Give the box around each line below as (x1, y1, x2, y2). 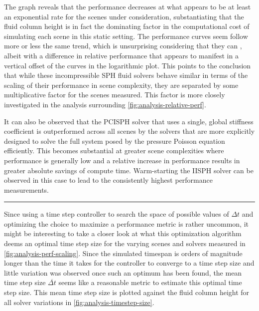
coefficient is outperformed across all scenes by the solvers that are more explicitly (4, 126, 255, 136)
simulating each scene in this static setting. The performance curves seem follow (4, 30, 248, 41)
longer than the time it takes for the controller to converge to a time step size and (4, 258, 255, 268)
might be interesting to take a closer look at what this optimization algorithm (4, 228, 242, 239)
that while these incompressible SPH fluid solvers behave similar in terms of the (4, 70, 248, 80)
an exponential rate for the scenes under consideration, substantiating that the (4, 11, 244, 21)
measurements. (4, 184, 49, 195)
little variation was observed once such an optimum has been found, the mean (4, 267, 242, 278)
